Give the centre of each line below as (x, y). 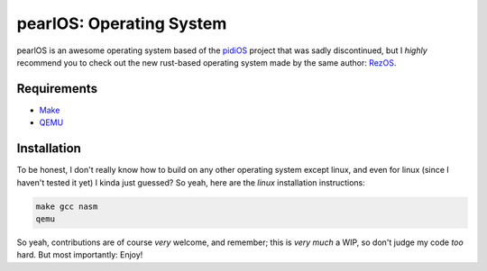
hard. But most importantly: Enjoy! (80, 255)
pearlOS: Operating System (122, 23)
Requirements (57, 89)
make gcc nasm (67, 206)
